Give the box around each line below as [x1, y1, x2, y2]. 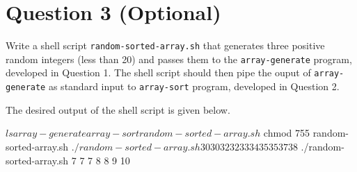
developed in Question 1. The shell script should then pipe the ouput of [6, 65, 311, 80]
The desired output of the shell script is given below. [6, 102, 230, 117]
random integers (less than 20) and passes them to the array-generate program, [6, 51, 352, 66]
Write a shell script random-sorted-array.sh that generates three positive [6, 38, 325, 53]
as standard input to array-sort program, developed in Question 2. [48, 79, 340, 94]
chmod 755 [263, 126, 310, 140]
